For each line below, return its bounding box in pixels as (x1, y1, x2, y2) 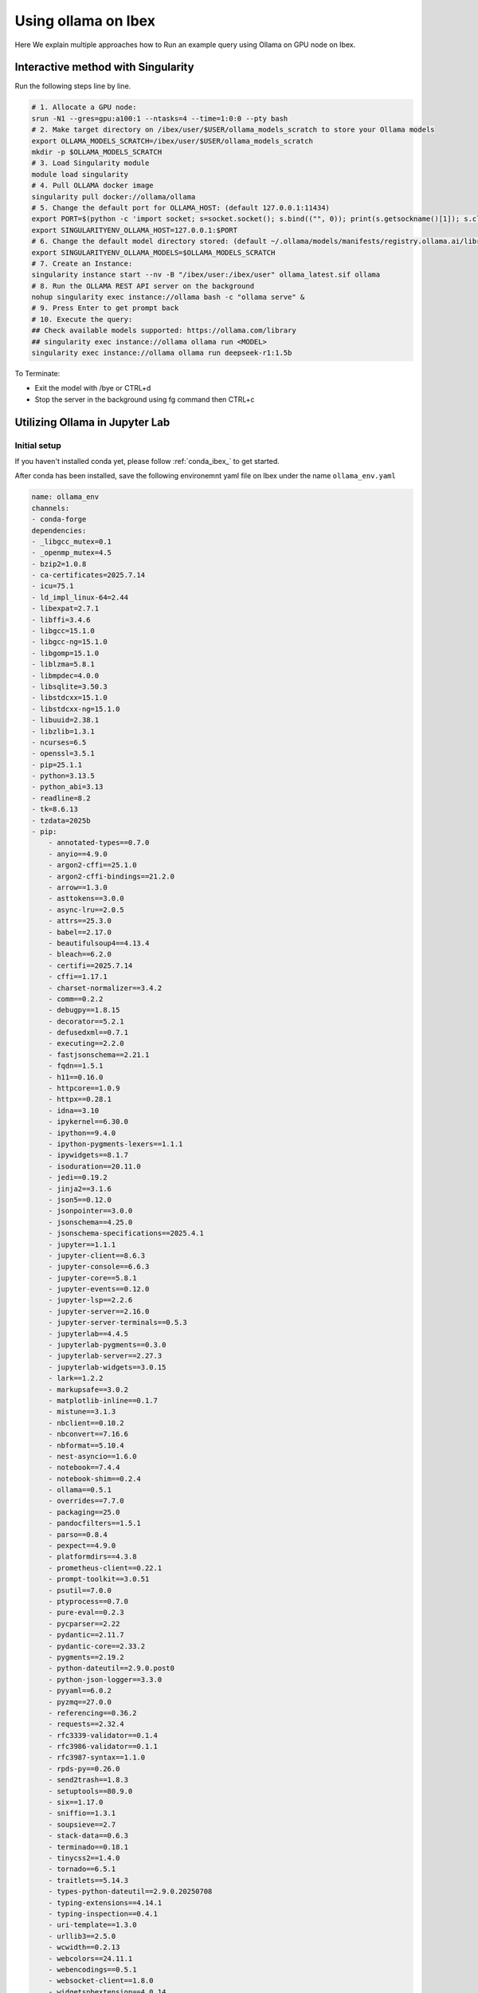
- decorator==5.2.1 (48, 1016, 125, 1026)
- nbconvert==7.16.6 (48, 1429, 129, 1439)
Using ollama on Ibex (14, 12, 155, 29)
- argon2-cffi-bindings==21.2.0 (48, 871, 175, 881)
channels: (31, 503, 70, 513)
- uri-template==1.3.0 (48, 1920, 137, 1929)
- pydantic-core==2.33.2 (48, 1641, 146, 1650)
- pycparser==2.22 (48, 1619, 120, 1628)
